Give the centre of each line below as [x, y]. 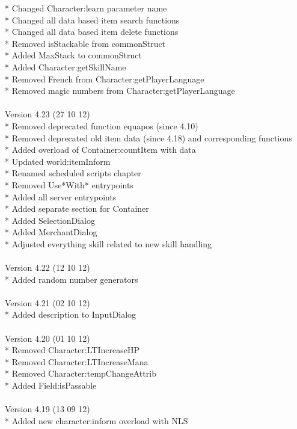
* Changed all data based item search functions [92, 20]
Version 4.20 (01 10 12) [47, 338]
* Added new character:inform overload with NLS [96, 420]
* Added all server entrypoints [61, 196]
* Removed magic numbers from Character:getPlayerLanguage [120, 91]
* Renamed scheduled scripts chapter [73, 173]
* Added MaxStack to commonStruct [73, 55]
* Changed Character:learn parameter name [86, 8]
